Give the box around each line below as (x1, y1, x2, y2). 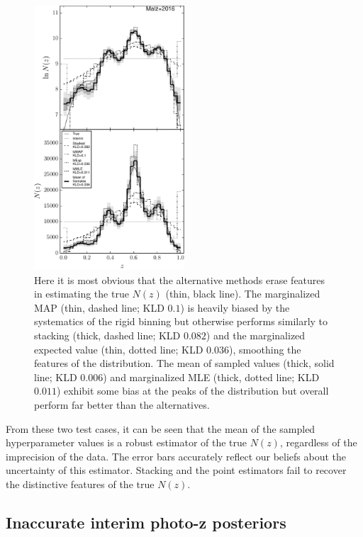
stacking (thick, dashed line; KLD (34, 327, 181, 342)
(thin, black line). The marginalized (165, 286, 320, 301)
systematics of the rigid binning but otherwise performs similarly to (34, 314, 328, 329)
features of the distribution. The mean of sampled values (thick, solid (34, 356, 335, 371)
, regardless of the (279, 435, 357, 450)
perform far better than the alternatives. (34, 397, 210, 412)
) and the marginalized (206, 327, 306, 342)
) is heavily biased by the (180, 300, 290, 315)
